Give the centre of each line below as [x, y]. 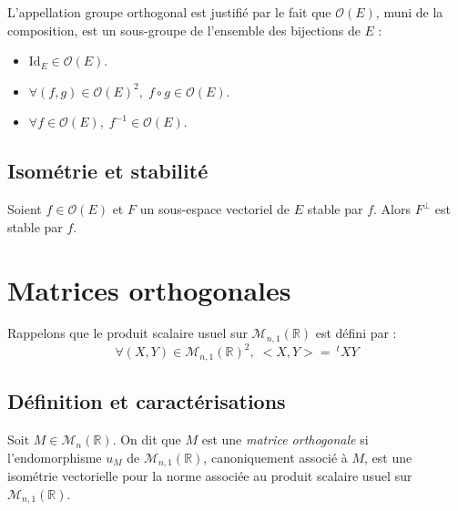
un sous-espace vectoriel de [215, 209]
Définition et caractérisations [147, 401]
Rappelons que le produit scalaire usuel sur [127, 333]
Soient [25, 209]
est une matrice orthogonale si [285, 439]
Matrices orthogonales [149, 289]
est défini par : [356, 333]
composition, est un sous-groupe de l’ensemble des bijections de [184, 30]
